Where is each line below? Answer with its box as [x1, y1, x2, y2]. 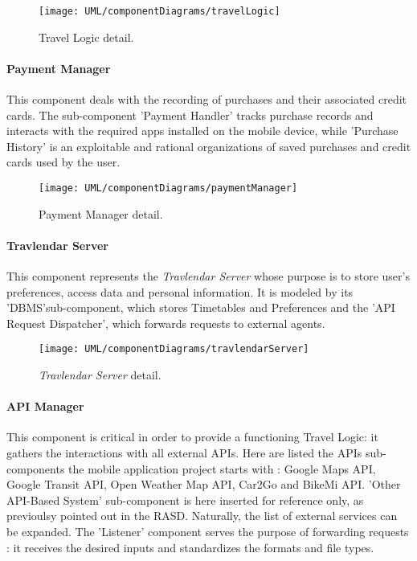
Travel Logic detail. [39, 28, 134, 45]
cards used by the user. [6, 154, 121, 170]
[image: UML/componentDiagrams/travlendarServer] [39, 343, 309, 355]
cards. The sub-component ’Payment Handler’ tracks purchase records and [6, 106, 374, 123]
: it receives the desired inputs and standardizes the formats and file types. [6, 538, 374, 555]
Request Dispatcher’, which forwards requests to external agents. [6, 314, 325, 331]
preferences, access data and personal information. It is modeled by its [6, 283, 354, 300]
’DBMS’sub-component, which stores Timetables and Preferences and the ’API [6, 299, 395, 316]
